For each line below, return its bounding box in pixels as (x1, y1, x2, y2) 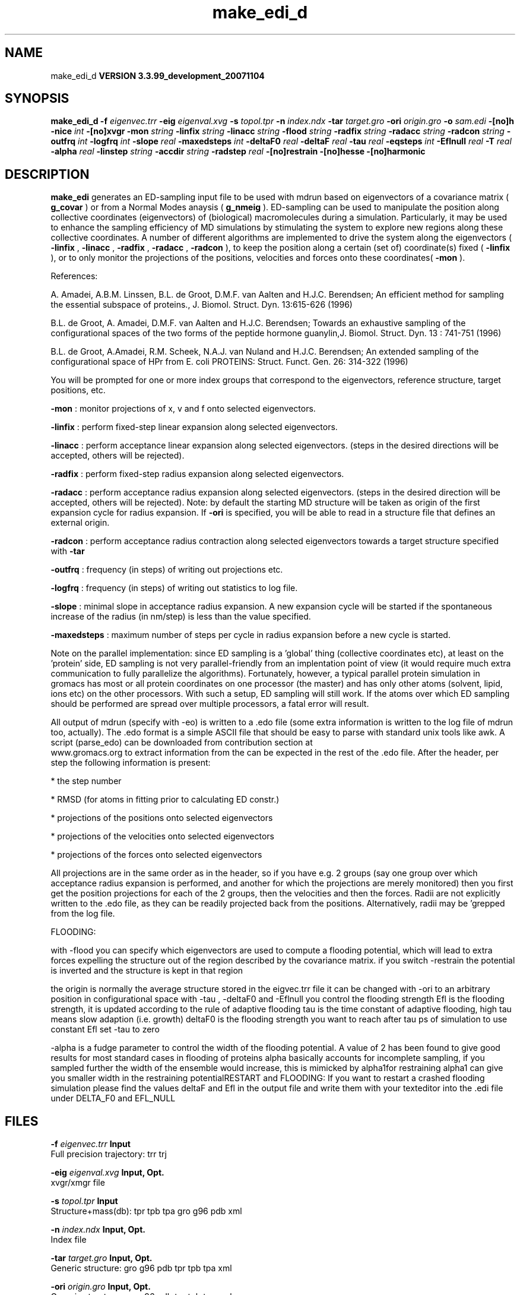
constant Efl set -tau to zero (50, 1024, 160, 1035)
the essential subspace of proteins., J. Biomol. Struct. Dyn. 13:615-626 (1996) (50, 299, 353, 310)
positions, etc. (50, 385, 106, 396)
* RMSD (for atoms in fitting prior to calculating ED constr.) (50, 794, 280, 805)
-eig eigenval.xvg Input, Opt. (50, 1167, 164, 1178)
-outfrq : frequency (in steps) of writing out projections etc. (50, 564, 283, 575)
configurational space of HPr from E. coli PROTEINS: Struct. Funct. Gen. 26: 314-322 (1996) (50, 356, 408, 367)
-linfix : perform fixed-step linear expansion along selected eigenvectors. (50, 422, 338, 432)
